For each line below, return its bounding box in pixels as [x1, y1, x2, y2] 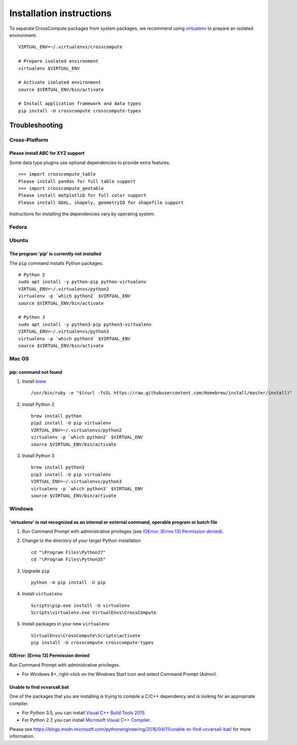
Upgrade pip [22, 568, 50, 574]
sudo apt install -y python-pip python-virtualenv [18, 279, 147, 285]
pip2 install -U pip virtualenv [31, 420, 111, 426]
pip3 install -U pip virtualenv [31, 472, 111, 477]
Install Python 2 [22, 401, 55, 407]
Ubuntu [9, 237, 28, 244]
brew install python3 [31, 464, 84, 470]
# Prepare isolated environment [18, 58, 99, 64]
